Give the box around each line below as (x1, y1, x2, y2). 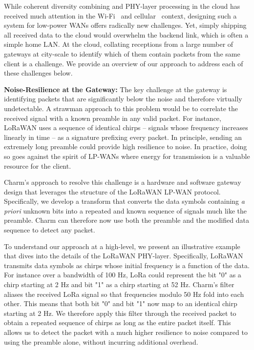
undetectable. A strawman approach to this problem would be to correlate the (4, 103, 238, 113)
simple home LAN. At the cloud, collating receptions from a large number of (4, 39, 233, 49)
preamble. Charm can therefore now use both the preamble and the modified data (4, 215, 249, 225)
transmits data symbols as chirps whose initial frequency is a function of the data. (4, 260, 250, 270)
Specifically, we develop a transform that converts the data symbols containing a (4, 196, 245, 206)
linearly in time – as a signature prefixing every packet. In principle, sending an (4, 132, 242, 142)
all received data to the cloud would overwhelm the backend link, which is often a (4, 29, 249, 39)
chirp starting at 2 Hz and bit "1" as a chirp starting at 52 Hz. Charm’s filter (4, 279, 234, 290)
